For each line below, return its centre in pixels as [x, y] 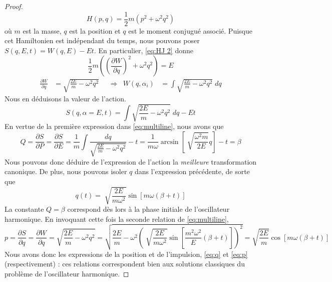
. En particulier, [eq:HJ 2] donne [143, 50]
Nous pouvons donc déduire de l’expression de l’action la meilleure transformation [131, 161]
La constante [24, 209]
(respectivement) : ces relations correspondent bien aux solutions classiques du [125, 264]
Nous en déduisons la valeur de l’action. [65, 99]
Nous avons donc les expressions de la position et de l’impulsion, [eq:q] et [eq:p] [126, 254]
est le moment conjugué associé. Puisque [190, 30]
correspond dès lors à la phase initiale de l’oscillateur [148, 209]
